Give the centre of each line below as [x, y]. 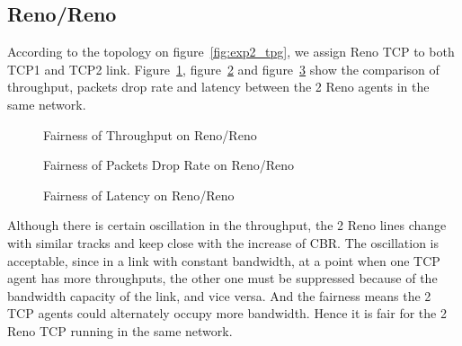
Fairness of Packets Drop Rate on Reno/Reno [169, 165]
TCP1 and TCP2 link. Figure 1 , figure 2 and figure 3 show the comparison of [223, 69]
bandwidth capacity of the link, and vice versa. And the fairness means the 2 [219, 295]
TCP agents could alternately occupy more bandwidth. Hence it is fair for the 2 [227, 313]
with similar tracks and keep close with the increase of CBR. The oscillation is [223, 242]
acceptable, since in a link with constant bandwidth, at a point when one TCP [224, 260]
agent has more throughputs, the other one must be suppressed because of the [222, 278]
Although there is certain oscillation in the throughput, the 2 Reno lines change [227, 225]
